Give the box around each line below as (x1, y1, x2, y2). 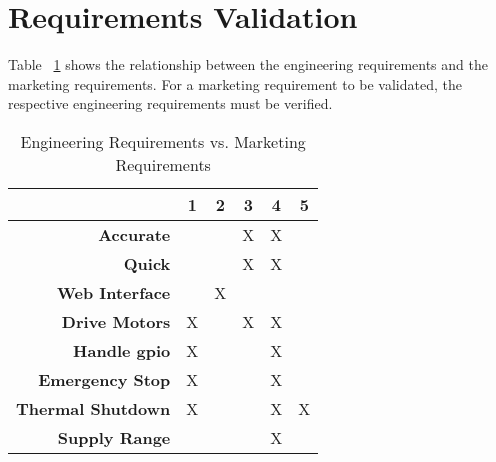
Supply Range (57, 425, 171, 449)
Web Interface (57, 280, 171, 304)
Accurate (98, 222, 171, 246)
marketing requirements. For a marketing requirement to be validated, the (8, 73, 462, 94)
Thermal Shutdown (16, 396, 171, 420)
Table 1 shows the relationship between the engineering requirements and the (8, 54, 488, 75)
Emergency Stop (38, 367, 171, 391)
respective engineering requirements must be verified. (8, 93, 333, 114)
